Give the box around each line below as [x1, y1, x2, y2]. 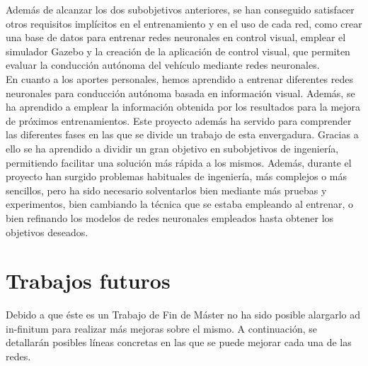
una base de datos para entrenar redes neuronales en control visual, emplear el [6, 30, 346, 45]
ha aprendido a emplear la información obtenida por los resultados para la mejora [6, 99, 361, 114]
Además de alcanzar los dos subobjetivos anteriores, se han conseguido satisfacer [6, 2, 355, 16]
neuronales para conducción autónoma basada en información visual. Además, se [6, 85, 355, 100]
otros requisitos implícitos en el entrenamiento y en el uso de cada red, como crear [6, 16, 362, 30]
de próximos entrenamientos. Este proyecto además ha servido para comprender [6, 113, 352, 128]
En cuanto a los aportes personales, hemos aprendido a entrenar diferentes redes [6, 71, 353, 86]
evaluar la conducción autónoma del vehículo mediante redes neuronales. [6, 57, 320, 72]
